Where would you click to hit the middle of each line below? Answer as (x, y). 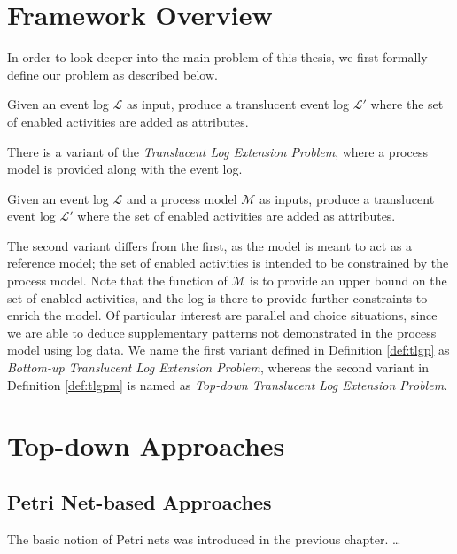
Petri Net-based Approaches (139, 501)
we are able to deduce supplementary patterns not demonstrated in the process (222, 332)
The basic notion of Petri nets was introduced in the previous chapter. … (204, 538)
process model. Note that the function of (117, 281)
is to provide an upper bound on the (349, 281)
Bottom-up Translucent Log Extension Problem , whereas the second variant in (218, 367)
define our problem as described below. (112, 74)
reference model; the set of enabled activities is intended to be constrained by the (228, 263)
